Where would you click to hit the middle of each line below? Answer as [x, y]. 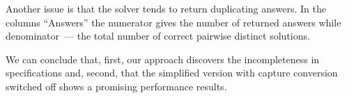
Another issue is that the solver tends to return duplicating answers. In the [166, 8]
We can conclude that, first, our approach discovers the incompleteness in [163, 59]
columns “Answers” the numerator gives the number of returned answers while [173, 22]
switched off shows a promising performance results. [116, 86]
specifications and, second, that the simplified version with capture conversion [172, 73]
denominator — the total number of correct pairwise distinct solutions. [158, 36]
